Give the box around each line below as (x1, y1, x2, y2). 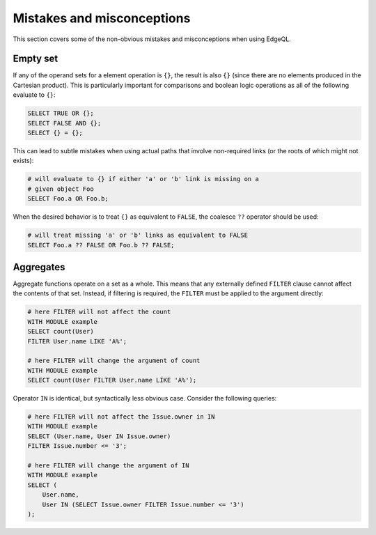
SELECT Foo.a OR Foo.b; (27, 195, 109, 203)
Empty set (13, 53, 58, 65)
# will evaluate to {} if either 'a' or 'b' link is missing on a (27, 175, 259, 183)
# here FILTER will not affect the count (27, 308, 171, 316)
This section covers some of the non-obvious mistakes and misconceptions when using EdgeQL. (13, 35, 292, 43)
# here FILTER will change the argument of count (27, 357, 201, 365)
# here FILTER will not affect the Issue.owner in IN (27, 413, 215, 421)
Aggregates (13, 261, 65, 273)
